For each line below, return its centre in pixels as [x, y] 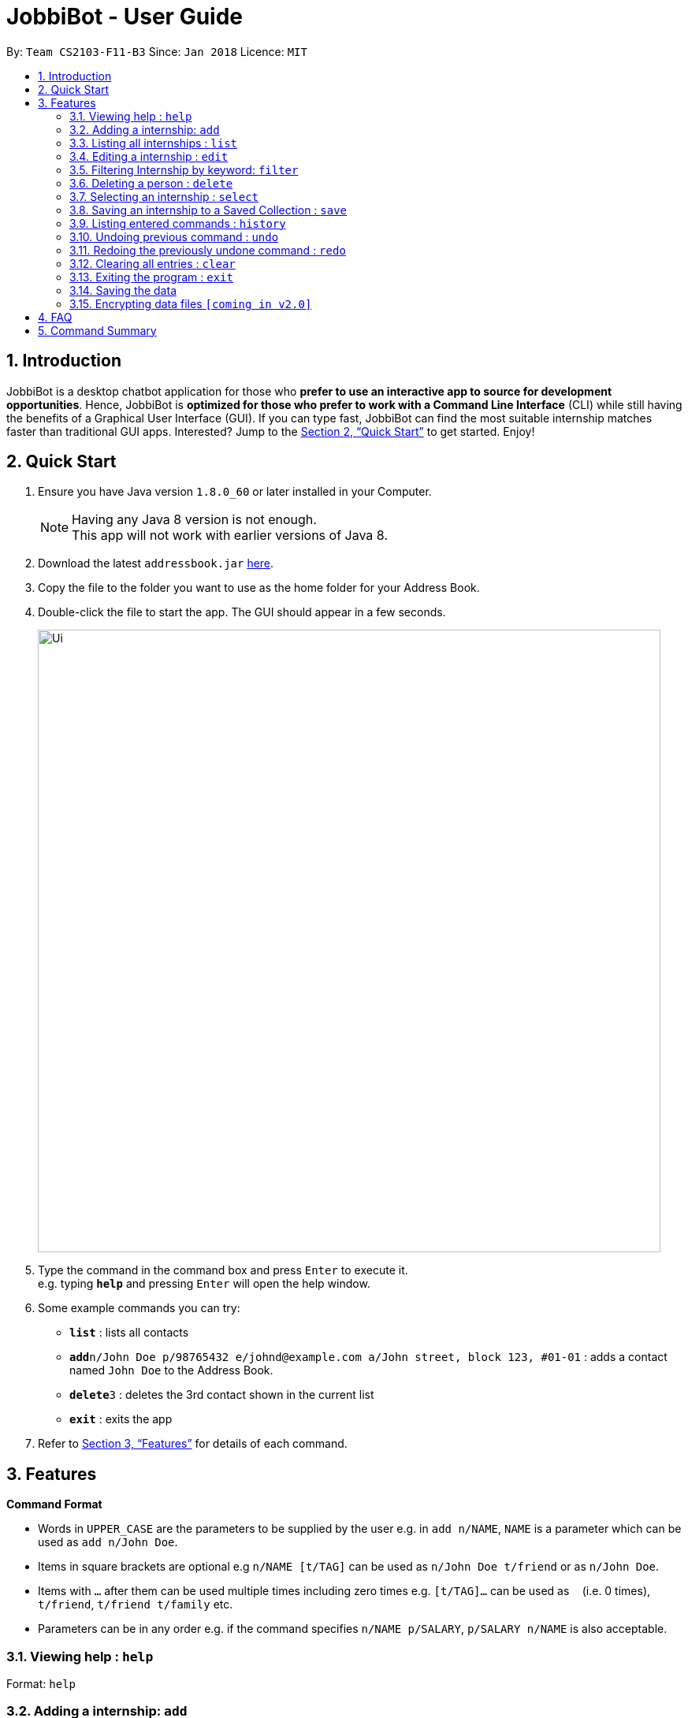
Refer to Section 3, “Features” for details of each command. [193, 1444]
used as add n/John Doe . [108, 1542]
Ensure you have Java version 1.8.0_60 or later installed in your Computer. [235, 492]
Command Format [54, 1504]
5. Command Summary [97, 330]
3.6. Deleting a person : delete [151, 183]
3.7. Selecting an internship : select [164, 196]
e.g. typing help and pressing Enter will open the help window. [204, 1284]
